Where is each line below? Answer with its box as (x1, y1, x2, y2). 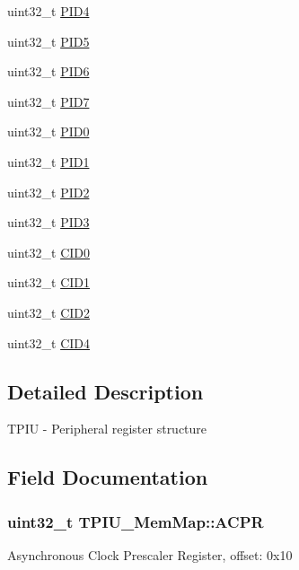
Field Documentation (7, 463, 208, 491)
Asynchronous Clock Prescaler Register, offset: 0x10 (7, 545, 293, 564)
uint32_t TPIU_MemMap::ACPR (7, 510, 264, 532)
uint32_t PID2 (7, 182, 90, 201)
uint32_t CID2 (7, 303, 90, 321)
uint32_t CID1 (7, 273, 90, 292)
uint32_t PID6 (7, 62, 90, 81)
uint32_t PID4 (7, 2, 90, 20)
